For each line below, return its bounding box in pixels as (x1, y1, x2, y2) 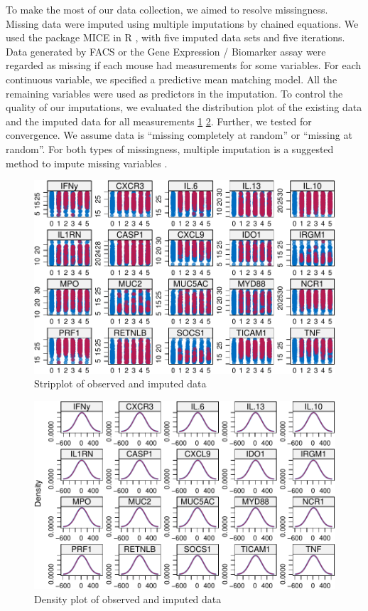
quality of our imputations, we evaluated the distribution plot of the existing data (6, 100, 362, 115)
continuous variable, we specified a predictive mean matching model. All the (6, 71, 337, 86)
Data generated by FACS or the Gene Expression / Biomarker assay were (6, 43, 326, 58)
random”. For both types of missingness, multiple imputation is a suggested (6, 141, 334, 156)
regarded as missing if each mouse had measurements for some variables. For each (6, 58, 362, 73)
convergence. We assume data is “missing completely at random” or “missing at (6, 127, 352, 142)
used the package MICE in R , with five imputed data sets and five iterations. (6, 30, 345, 45)
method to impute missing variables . (6, 155, 168, 170)
